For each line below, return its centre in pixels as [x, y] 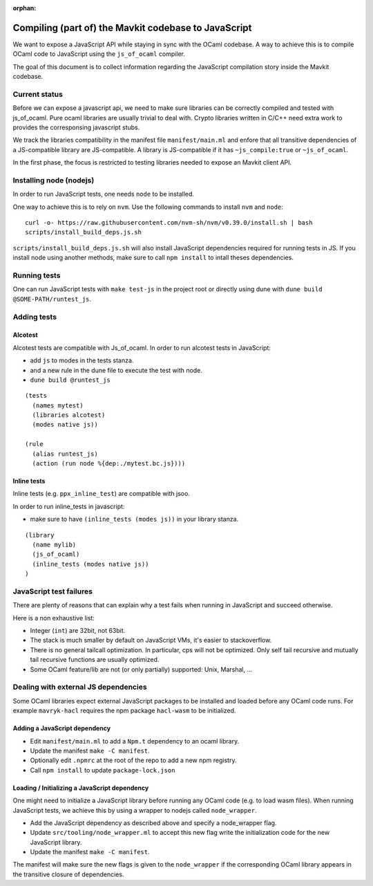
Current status [38, 94]
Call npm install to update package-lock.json [103, 770]
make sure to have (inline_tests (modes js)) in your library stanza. [134, 519]
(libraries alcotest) [69, 415]
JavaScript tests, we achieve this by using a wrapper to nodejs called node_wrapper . [135, 810]
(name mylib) [54, 545]
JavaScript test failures [53, 591]
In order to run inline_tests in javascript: [69, 506]
